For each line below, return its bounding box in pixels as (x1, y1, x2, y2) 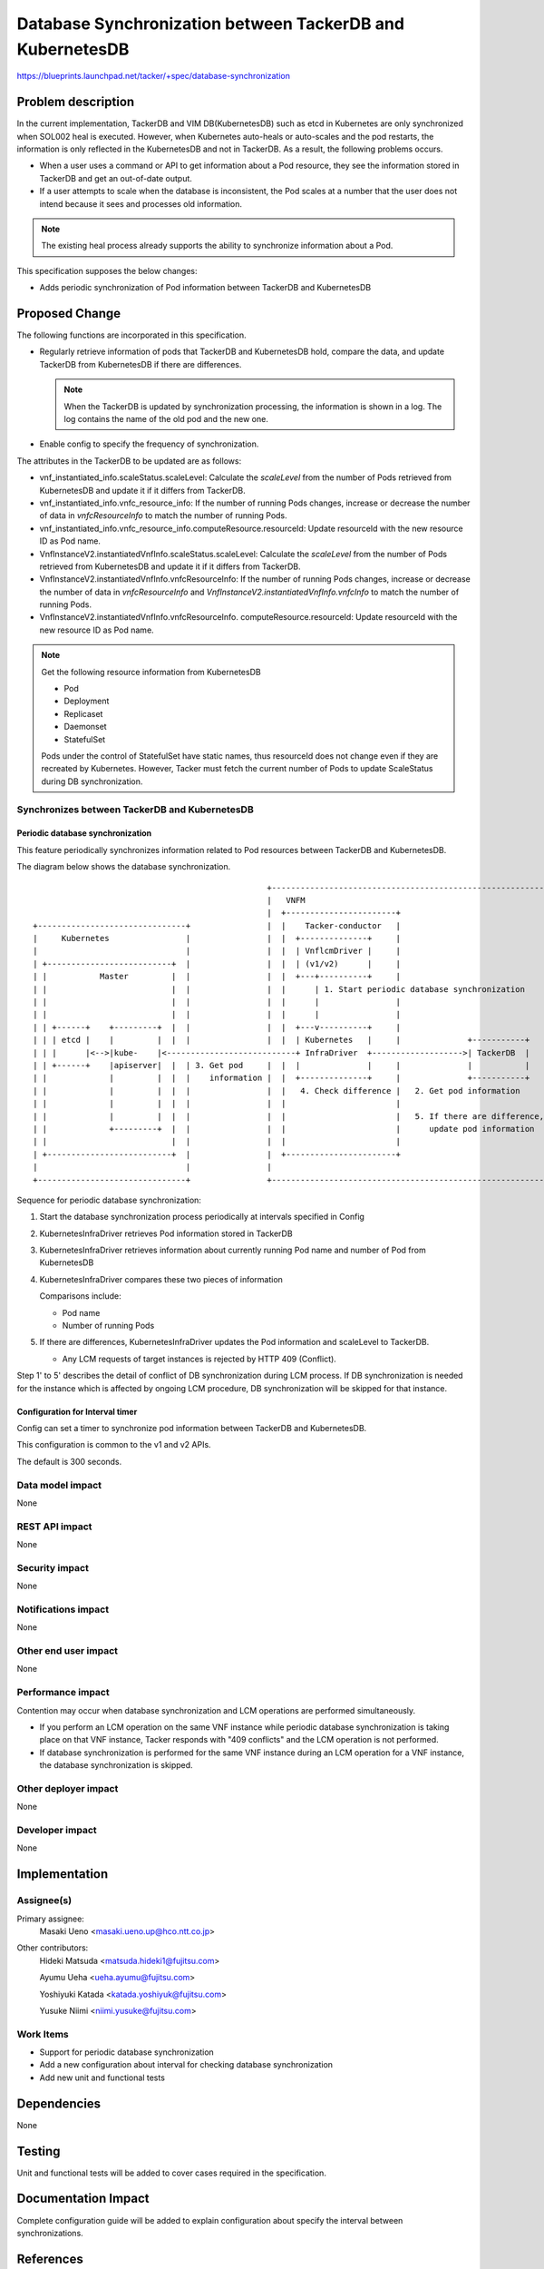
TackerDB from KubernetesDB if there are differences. (39, 359, 242, 369)
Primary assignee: (16, 1913, 85, 1924)
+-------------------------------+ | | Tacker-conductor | (33, 920, 402, 930)
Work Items (16, 2028, 69, 2040)
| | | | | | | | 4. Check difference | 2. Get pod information (33, 1085, 520, 1095)
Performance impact (16, 1686, 110, 1699)
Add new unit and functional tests (39, 2072, 165, 2083)
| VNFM (267, 895, 306, 905)
